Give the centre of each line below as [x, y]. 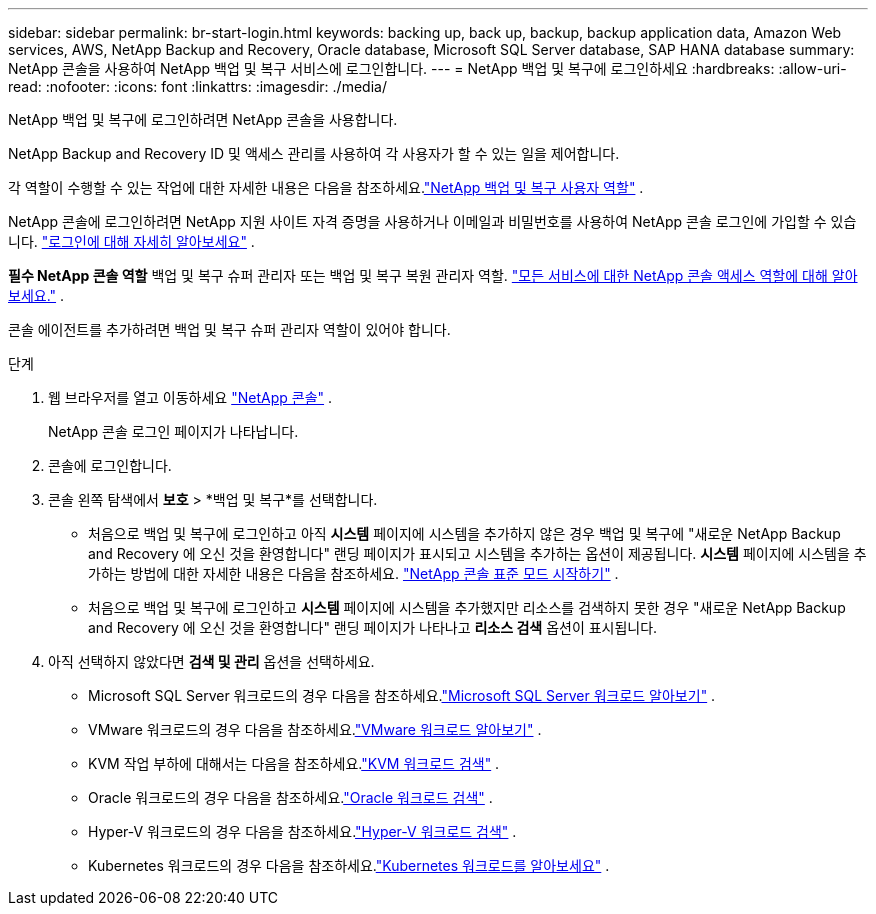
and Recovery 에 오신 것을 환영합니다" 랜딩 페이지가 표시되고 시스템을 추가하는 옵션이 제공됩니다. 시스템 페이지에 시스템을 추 [477, 553]
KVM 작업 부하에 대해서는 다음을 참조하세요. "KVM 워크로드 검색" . [294, 763]
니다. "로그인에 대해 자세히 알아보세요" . [131, 241]
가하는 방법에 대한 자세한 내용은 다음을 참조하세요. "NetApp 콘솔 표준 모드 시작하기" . [353, 573]
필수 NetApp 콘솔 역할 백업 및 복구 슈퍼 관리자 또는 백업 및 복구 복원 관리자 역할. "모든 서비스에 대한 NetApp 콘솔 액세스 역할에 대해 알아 [433, 275]
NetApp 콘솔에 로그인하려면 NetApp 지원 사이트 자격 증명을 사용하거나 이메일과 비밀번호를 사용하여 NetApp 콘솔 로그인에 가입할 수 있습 [432, 221]
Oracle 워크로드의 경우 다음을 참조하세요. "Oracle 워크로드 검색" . [290, 797]
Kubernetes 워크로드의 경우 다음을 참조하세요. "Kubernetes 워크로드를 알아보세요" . [349, 865]
